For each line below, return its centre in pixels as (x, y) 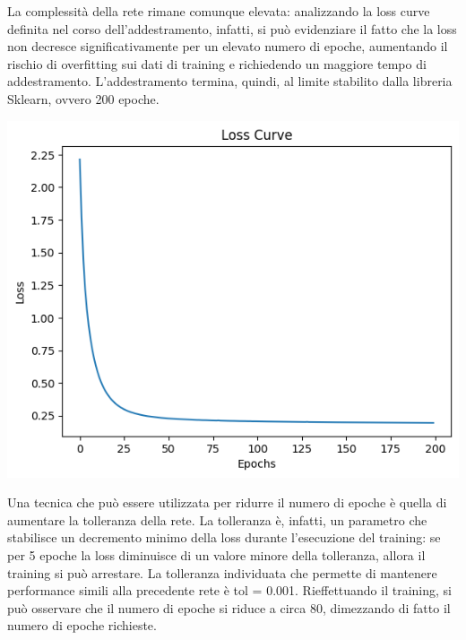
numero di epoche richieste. (82, 625)
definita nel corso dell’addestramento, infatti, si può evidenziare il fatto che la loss (232, 28)
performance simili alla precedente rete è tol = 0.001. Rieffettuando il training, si (229, 590)
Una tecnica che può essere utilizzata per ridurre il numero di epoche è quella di (227, 502)
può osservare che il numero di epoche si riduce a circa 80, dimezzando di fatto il (229, 607)
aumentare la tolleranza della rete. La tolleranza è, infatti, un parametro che (217, 519)
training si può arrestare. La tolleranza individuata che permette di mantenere (222, 572)
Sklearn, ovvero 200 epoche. (83, 98)
